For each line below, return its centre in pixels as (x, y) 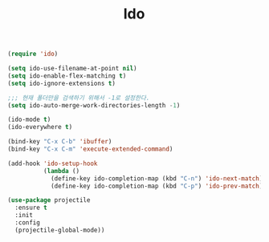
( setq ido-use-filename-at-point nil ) (72, 69)
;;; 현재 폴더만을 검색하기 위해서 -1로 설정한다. (79, 98)
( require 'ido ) (33, 54)
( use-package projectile (49, 200)
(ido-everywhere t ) (40, 127)
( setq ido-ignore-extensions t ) (61, 83)
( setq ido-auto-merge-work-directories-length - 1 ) (94, 105)
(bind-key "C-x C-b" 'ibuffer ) (60, 142)
